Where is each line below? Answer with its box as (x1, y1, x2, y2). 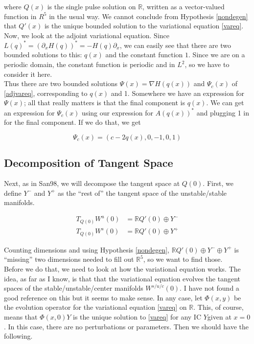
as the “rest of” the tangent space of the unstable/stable (58, 187, 227, 198)
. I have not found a (180, 283, 239, 293)
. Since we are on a (188, 49, 245, 60)
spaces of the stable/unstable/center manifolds (4, 283, 143, 293)
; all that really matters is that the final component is (24, 97, 185, 108)
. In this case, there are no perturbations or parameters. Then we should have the (4, 321, 249, 331)
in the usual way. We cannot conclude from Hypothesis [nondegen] (49, 11, 248, 21)
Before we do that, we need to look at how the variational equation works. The (4, 263, 241, 274)
